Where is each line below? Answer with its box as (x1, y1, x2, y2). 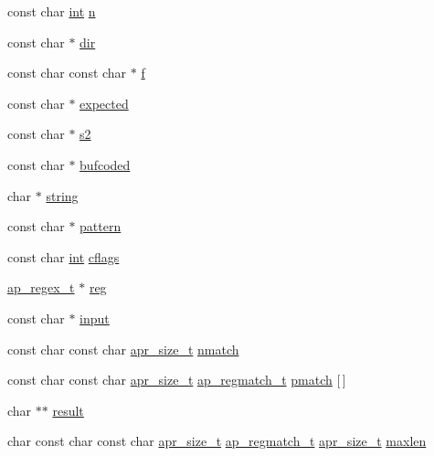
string (46, 186, 79, 205)
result (52, 400, 84, 419)
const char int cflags (7, 247, 120, 266)
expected (79, 93, 129, 112)
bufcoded (79, 154, 131, 174)
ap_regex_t (7, 278, 75, 297)
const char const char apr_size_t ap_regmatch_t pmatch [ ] (7, 370, 346, 389)
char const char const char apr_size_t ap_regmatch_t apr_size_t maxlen (7, 431, 427, 451)
